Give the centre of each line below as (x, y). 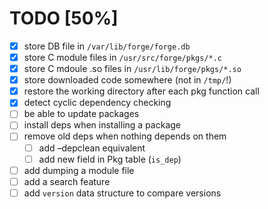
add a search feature (67, 181)
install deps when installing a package (102, 125)
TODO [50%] (64, 18)
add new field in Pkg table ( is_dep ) (110, 159)
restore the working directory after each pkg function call (141, 91)
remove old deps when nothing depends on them (125, 136)
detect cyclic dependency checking (97, 103)
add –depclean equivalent (92, 148)
